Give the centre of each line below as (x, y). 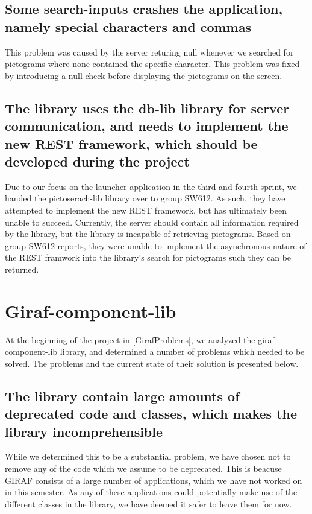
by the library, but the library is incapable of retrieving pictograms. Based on (148, 234)
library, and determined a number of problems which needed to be (182, 351)
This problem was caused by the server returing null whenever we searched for (149, 52)
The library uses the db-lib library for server (147, 108)
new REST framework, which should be (131, 143)
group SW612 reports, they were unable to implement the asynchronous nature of (156, 245)
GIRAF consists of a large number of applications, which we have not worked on (154, 480)
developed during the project (97, 161)
